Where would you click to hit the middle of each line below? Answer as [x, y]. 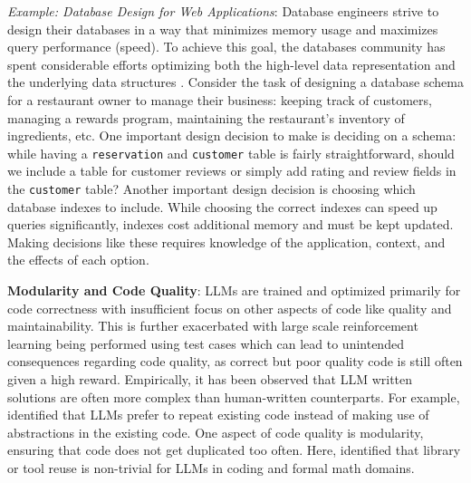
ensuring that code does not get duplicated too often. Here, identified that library [234, 450]
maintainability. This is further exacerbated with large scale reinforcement [213, 326]
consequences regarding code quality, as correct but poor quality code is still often [235, 361]
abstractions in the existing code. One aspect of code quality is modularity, [216, 432]
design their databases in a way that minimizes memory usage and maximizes [223, 29]
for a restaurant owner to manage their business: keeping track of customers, [220, 99]
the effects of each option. [78, 260]
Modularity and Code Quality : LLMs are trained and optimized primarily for [234, 290]
